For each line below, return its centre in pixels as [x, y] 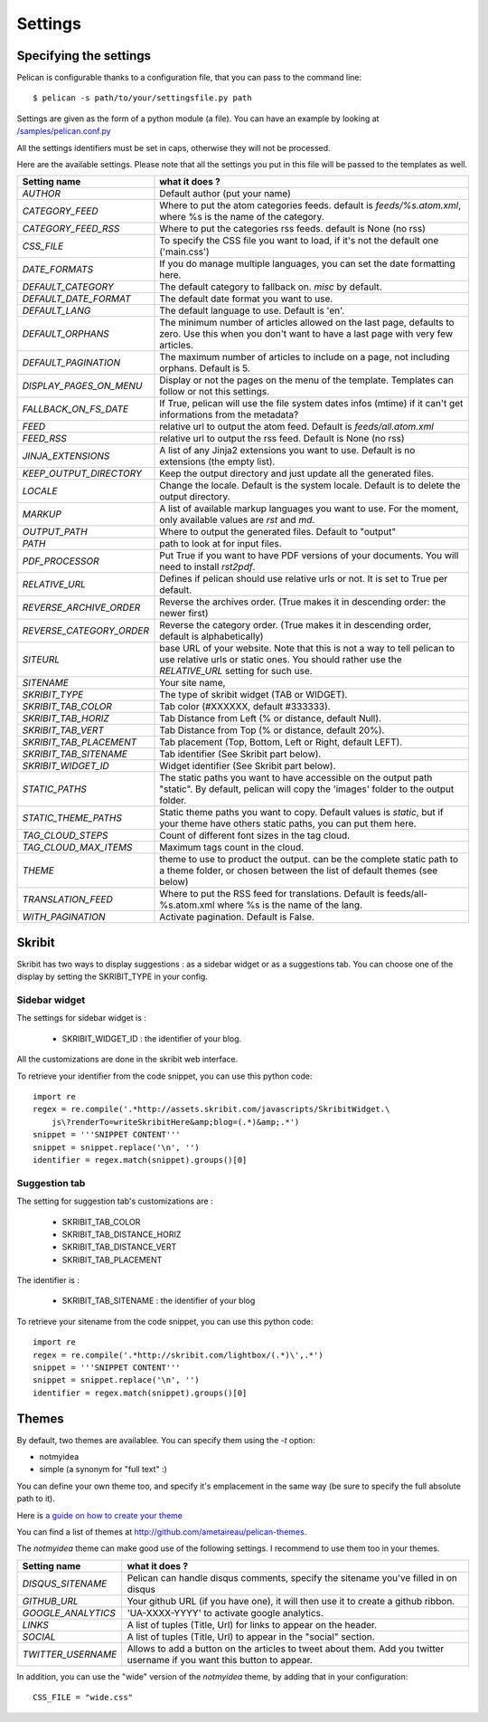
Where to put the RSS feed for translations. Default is [272, 894]
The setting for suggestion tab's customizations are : [115, 1201]
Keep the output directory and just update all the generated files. [297, 473]
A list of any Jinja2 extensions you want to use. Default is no [287, 451]
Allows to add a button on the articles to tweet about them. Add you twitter [286, 1649]
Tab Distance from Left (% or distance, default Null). [270, 718]
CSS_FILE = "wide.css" [83, 1698]
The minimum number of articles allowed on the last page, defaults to [307, 323]
